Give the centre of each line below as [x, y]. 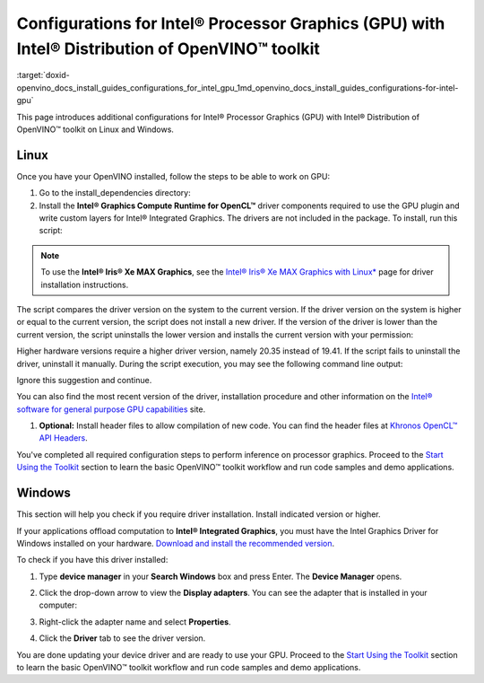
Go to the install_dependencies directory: [115, 193]
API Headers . [64, 438]
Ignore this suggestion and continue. [84, 380]
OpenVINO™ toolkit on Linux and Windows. [95, 129]
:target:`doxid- [43, 75]
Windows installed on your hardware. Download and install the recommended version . [176, 543]
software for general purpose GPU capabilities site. [111, 409]
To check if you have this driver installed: [92, 560]
